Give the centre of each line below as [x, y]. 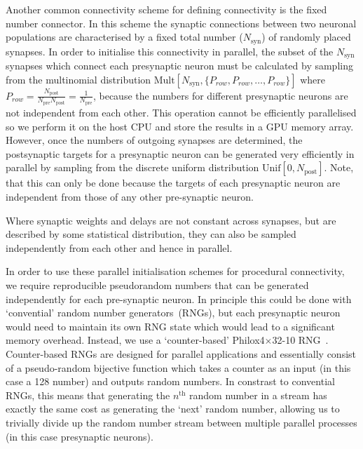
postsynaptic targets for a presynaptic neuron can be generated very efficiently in [180, 153]
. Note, [339, 167]
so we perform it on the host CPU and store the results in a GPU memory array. [180, 126]
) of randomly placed [306, 37]
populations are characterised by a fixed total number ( [124, 37]
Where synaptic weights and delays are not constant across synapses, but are [171, 220]
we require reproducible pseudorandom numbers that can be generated [157, 285]
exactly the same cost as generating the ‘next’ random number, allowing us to [173, 409]
